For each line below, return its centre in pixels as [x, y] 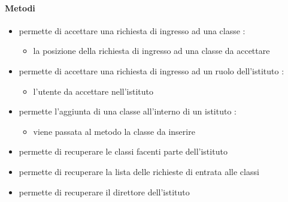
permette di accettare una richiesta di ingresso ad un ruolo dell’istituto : [151, 70]
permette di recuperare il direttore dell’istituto [104, 192]
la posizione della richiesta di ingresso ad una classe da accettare [151, 51]
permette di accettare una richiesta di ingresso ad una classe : [132, 30]
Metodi [20, 7]
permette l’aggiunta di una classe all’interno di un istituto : [128, 111]
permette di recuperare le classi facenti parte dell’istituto [123, 151]
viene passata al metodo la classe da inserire [114, 131]
